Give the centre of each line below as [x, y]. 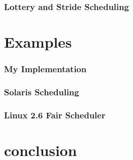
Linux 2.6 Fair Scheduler [55, 115]
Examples [38, 42]
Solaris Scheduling [42, 92]
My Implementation [45, 69]
